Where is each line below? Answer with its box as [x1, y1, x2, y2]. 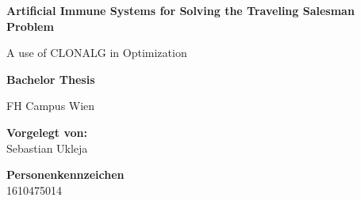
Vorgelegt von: [6, 123, 87, 140]
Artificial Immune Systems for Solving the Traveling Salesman [6, 2, 355, 18]
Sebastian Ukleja [6, 139, 88, 156]
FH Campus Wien [6, 97, 95, 114]
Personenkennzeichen [6, 166, 125, 183]
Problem [6, 17, 54, 34]
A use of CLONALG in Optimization [6, 44, 187, 61]
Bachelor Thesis [6, 70, 95, 87]
